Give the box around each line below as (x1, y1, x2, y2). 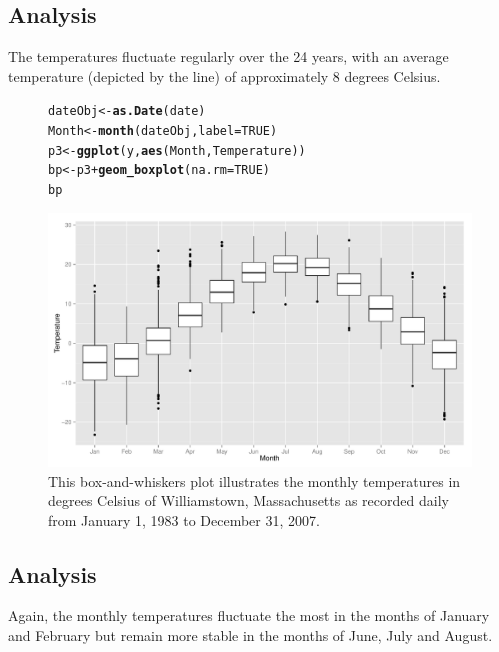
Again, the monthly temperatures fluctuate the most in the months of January (8, 605, 490, 626)
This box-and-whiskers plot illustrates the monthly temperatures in (48, 470, 461, 491)
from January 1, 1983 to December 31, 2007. (48, 509, 320, 530)
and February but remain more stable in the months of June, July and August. (8, 625, 493, 646)
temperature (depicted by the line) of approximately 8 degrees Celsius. (8, 65, 441, 86)
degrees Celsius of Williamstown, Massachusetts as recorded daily (48, 490, 449, 511)
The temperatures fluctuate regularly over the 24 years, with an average (8, 46, 449, 67)
